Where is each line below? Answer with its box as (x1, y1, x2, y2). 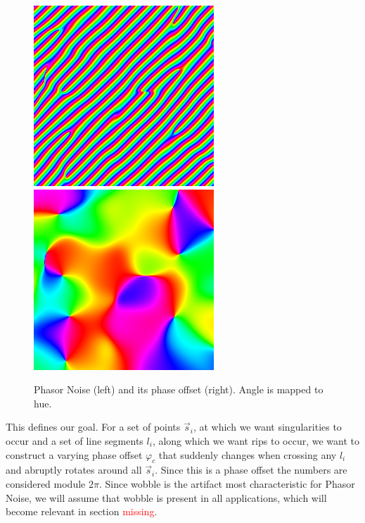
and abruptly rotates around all (6, 462, 142, 477)
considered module (6, 476, 86, 491)
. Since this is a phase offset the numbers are (155, 462, 347, 477)
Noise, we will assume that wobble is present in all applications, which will (6, 490, 327, 505)
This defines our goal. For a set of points (6, 419, 181, 434)
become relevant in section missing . (6, 504, 158, 519)
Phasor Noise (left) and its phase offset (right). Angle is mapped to (34, 382, 324, 397)
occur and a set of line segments (6, 433, 143, 448)
